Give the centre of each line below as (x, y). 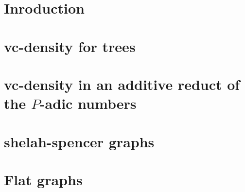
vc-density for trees (70, 46)
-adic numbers (88, 103)
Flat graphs (43, 179)
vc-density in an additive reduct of (122, 84)
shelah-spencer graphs (79, 141)
